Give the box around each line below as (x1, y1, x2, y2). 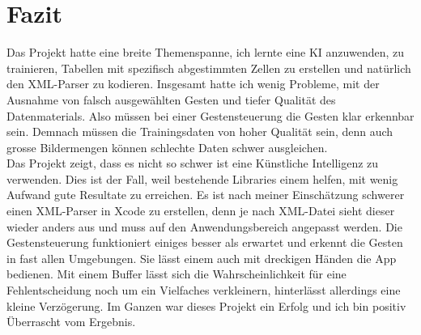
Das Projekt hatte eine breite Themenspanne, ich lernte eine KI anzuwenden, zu (6, 44, 405, 61)
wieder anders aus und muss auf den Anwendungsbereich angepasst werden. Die (6, 218, 402, 235)
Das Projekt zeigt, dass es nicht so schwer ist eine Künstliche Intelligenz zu (6, 155, 379, 172)
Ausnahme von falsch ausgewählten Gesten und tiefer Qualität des (6, 91, 336, 108)
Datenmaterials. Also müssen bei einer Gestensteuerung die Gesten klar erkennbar (6, 107, 415, 124)
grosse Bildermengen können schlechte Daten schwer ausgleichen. (6, 138, 328, 155)
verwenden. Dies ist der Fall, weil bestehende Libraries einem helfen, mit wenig (6, 170, 398, 187)
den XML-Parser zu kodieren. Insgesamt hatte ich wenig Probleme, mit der (6, 75, 380, 92)
